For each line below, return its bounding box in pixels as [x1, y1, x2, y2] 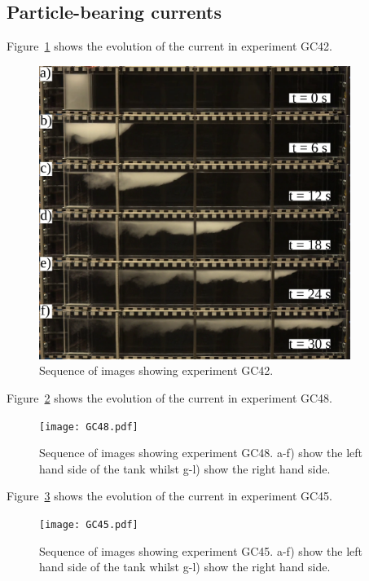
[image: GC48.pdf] [39, 420, 138, 433]
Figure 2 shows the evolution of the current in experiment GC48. [7, 389, 333, 406]
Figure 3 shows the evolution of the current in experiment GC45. [7, 487, 333, 504]
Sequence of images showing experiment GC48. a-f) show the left [39, 444, 362, 461]
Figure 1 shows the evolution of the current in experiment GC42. [7, 37, 333, 55]
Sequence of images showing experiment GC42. [39, 362, 274, 379]
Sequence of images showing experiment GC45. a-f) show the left [39, 542, 362, 559]
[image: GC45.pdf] [39, 518, 138, 530]
